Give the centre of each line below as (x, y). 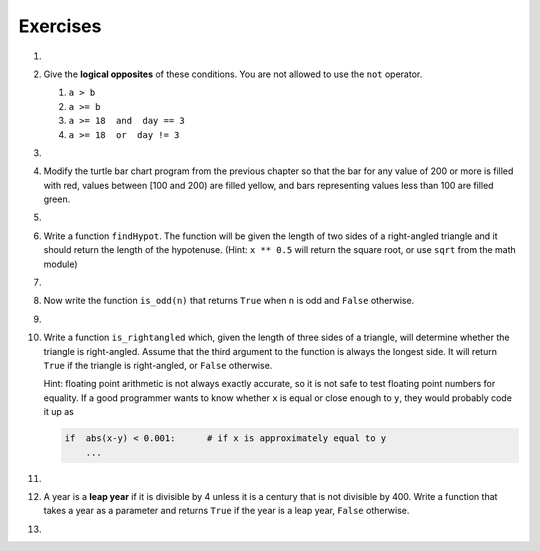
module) (61, 264)
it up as (58, 412)
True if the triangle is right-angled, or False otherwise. (158, 365)
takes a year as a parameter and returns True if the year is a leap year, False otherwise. (226, 511)
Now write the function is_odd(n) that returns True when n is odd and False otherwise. (229, 301)
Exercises (60, 26)
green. (57, 199)
